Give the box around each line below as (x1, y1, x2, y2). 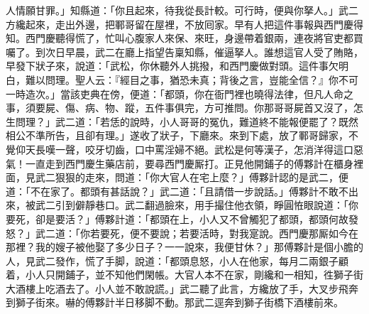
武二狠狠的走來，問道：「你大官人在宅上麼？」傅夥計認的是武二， (35, 170, 338, 185)
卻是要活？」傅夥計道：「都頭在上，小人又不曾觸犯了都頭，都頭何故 (35, 211, 348, 226)
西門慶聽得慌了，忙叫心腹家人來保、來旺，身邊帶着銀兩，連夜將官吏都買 (25, 31, 363, 45)
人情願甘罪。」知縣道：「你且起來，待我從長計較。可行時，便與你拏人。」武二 (6, 3, 358, 17)
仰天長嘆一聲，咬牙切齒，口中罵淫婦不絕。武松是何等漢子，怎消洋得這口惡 (15, 141, 363, 156)
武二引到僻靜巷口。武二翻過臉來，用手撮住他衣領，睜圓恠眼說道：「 (35, 197, 348, 212)
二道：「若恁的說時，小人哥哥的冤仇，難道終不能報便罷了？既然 (65, 114, 358, 129)
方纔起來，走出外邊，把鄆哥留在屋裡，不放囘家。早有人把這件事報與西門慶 (6, 16, 353, 31)
